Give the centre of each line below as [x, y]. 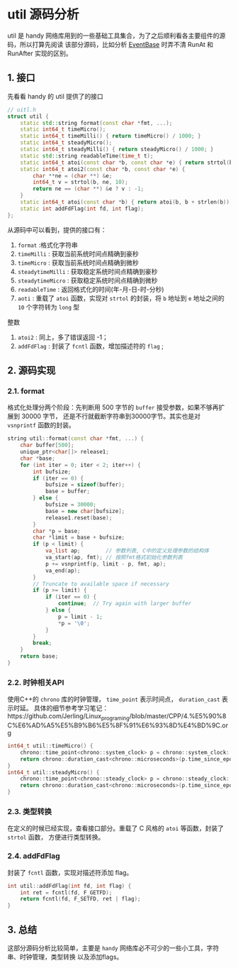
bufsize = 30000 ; [71, 505]
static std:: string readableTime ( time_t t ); [87, 156]
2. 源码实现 [32, 371]
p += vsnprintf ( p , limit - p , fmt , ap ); [106, 564]
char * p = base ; [57, 531]
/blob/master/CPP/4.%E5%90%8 [178, 716]
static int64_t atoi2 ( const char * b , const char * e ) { [103, 169]
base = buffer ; [68, 491]
